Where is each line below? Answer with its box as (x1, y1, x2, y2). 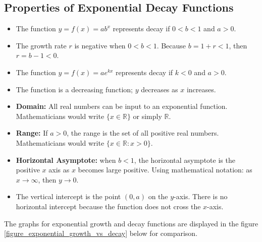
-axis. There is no (174, 191, 228, 202)
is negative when (74, 40, 126, 50)
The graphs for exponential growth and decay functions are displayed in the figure (4, 218, 258, 228)
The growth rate (16, 40, 67, 50)
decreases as (141, 84, 178, 94)
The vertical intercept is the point (16, 191, 121, 202)
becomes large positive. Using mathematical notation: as (78, 164, 252, 175)
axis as (48, 164, 70, 175)
